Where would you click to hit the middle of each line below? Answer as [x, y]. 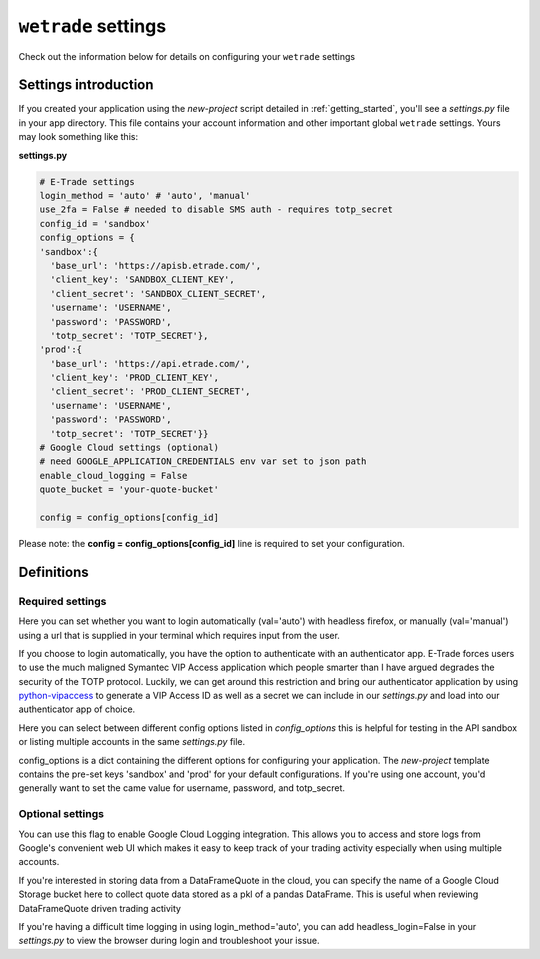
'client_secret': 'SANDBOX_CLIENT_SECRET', [158, 293]
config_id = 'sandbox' [95, 223]
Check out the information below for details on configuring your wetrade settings [186, 56]
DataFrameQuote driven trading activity [100, 908]
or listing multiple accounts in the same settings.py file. [132, 742]
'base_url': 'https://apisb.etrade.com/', [156, 265]
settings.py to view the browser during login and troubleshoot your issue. [169, 941]
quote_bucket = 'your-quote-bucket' [129, 489]
